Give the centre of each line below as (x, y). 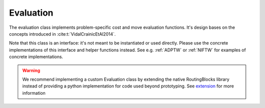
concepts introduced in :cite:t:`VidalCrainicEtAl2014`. (63, 34)
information (34, 93)
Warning (31, 70)
